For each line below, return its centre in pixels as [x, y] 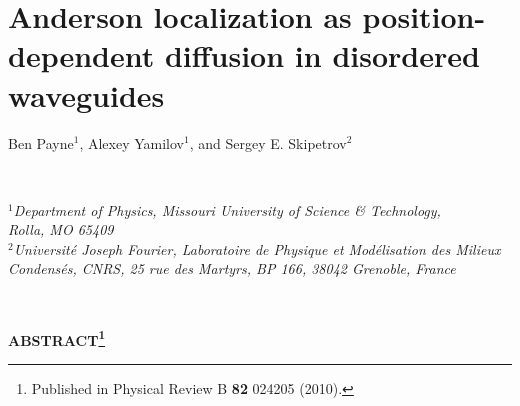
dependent [81, 55]
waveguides [86, 94]
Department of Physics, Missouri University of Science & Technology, [227, 209]
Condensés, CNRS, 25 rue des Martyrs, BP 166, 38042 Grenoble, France [232, 268]
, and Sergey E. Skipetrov [268, 142]
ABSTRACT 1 [57, 338]
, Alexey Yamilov [132, 142]
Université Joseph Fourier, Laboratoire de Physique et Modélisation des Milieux [257, 248]
